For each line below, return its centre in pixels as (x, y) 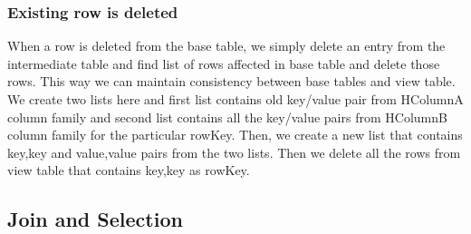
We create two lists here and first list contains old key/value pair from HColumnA (235, 99)
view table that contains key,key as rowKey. (129, 170)
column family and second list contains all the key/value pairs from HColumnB (227, 117)
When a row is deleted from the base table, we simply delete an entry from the (226, 46)
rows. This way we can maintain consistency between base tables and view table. (231, 81)
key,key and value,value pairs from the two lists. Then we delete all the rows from (234, 152)
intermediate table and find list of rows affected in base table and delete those (224, 63)
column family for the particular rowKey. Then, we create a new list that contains (235, 135)
